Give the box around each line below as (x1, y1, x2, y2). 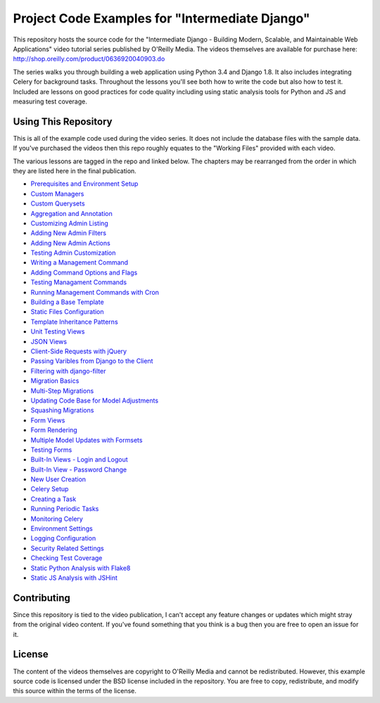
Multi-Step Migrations (30, 386, 94, 395)
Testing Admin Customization (30, 248, 116, 257)
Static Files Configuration (30, 308, 105, 316)
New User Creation (30, 475, 87, 483)
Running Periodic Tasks (30, 505, 99, 513)
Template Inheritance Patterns (30, 317, 119, 326)
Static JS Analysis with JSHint (30, 574, 118, 582)
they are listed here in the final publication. (13, 166, 137, 175)
